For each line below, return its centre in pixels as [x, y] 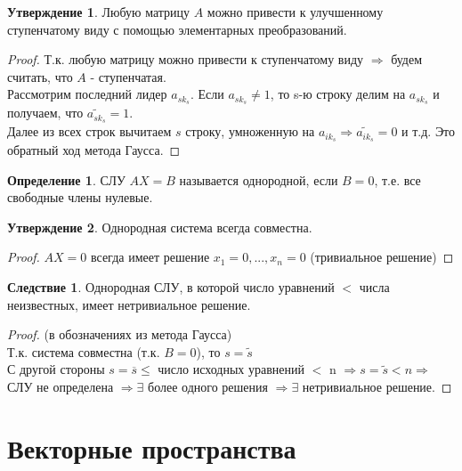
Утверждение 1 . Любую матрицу [99, 12]
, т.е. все [397, 179]
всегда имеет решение [150, 257]
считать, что [40, 76]
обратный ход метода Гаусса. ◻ [94, 149]
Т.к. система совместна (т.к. [84, 351]
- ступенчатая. [128, 76]
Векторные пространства [152, 447]
